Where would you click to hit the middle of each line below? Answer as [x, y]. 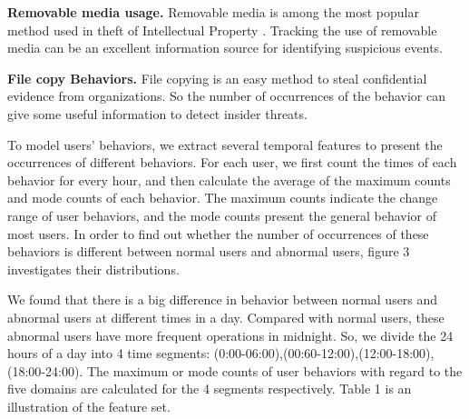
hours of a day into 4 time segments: [109, 353]
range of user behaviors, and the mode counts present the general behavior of [222, 215]
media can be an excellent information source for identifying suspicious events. [225, 48]
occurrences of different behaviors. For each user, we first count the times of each [232, 162]
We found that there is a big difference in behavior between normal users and [223, 299]
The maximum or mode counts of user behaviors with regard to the [274, 370]
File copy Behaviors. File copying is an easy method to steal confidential [217, 78]
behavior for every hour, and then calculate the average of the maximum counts [229, 180]
